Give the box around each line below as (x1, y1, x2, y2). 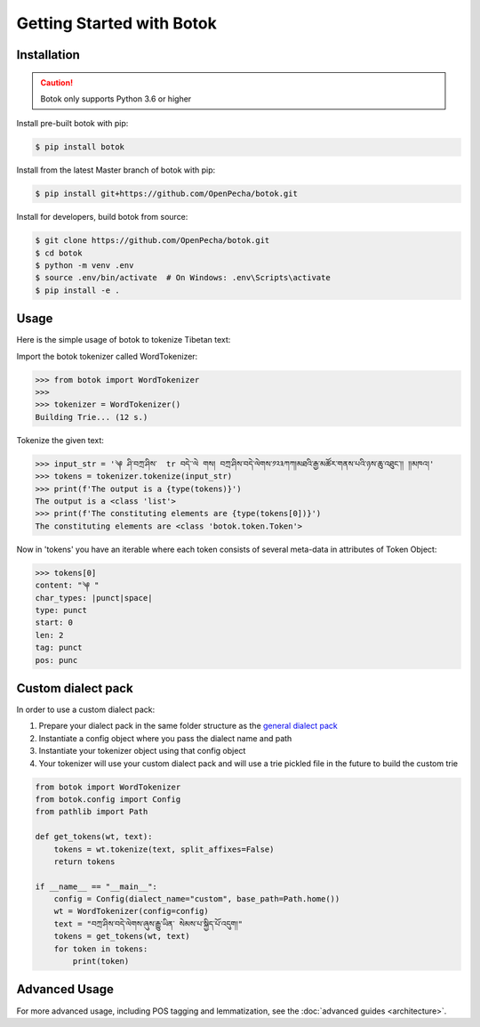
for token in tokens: (53, 943, 148, 954)
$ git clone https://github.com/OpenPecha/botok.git (35, 236, 270, 246)
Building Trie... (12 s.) (35, 412, 148, 422)
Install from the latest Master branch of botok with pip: (16, 165, 216, 175)
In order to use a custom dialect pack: (16, 704, 156, 715)
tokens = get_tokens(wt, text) (53, 931, 190, 942)
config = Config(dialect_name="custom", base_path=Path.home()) (53, 894, 340, 904)
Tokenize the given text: (16, 434, 104, 445)
